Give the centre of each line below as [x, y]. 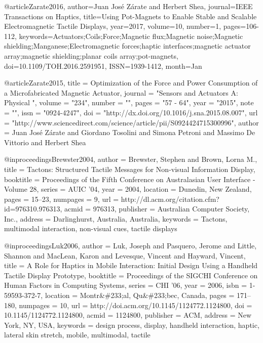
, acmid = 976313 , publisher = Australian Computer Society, [155, 209]
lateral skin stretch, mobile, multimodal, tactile [77, 335]
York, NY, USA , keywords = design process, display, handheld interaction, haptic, [132, 325]
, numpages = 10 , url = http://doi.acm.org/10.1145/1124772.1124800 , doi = [134, 305]
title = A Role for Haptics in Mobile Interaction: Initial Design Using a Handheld [131, 265]
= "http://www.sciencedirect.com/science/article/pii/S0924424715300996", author [131, 122]
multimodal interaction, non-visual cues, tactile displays [91, 228]
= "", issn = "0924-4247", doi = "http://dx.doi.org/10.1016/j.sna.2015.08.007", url [131, 112]
